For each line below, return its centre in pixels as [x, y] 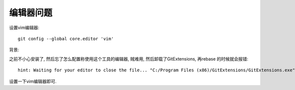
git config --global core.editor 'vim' [66, 39]
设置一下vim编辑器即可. [33, 81]
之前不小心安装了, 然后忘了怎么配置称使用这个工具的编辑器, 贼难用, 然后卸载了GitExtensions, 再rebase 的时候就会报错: [129, 59]
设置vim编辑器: [24, 28]
